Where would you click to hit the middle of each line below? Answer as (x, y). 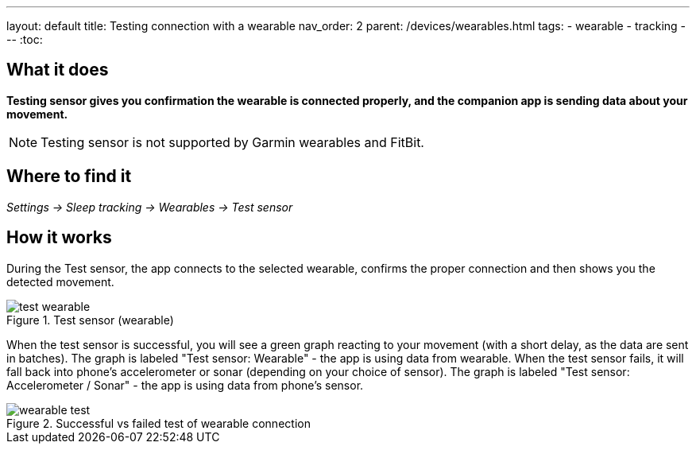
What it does (58, 70)
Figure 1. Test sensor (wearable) (90, 320)
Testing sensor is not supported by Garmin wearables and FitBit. (232, 142)
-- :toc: (25, 39)
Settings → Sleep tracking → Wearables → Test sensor (150, 207)
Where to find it (69, 177)
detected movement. (60, 281)
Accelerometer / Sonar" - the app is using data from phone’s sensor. (185, 385)
